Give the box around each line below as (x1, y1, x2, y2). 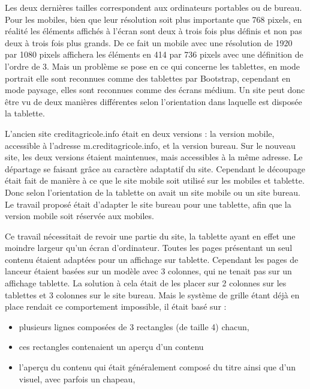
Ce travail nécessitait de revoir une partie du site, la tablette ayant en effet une (5, 229, 296, 242)
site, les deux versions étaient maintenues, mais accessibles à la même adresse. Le (5, 151, 303, 163)
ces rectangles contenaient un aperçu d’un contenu (19, 340, 204, 353)
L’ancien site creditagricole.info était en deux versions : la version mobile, (5, 127, 275, 139)
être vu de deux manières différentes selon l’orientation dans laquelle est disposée (5, 95, 302, 107)
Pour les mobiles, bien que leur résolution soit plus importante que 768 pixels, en (5, 13, 302, 25)
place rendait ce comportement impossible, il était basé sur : (5, 300, 227, 313)
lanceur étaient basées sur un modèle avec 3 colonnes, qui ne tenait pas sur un (5, 265, 292, 277)
